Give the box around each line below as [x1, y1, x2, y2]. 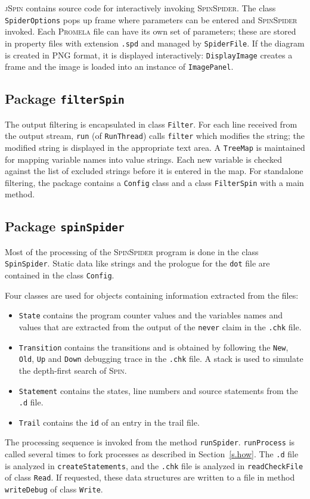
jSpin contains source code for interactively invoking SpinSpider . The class [5, 2, 276, 14]
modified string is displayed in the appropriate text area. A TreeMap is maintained [5, 141, 305, 153]
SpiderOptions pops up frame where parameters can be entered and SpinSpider [5, 13, 297, 26]
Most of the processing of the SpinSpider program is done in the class [5, 245, 259, 258]
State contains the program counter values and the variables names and [18, 309, 283, 321]
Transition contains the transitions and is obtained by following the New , [18, 340, 289, 353]
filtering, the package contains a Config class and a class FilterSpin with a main [5, 176, 304, 188]
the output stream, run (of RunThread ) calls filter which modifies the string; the [5, 129, 305, 142]
